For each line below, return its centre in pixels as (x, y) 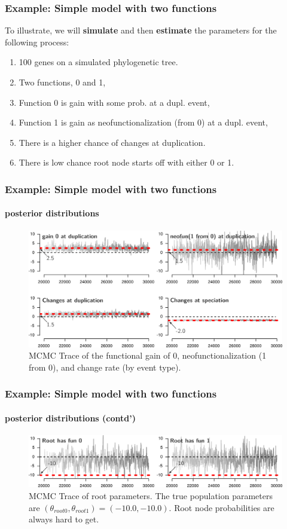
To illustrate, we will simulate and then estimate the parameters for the (141, 30)
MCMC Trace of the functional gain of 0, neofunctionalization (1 (148, 355)
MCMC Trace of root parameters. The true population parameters (151, 496)
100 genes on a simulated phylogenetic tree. (98, 62)
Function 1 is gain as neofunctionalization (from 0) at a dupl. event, (143, 122)
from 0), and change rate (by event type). (105, 367)
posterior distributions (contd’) (70, 418)
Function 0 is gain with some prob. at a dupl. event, (114, 102)
